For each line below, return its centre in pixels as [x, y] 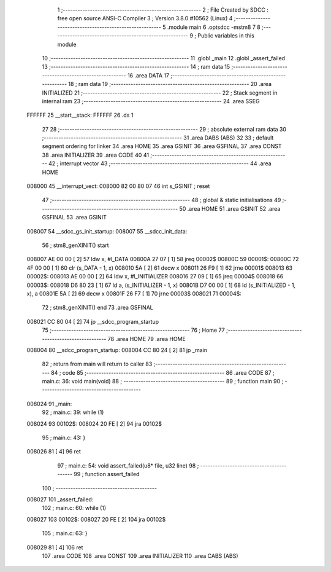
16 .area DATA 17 [148, 75]
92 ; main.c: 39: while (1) [73, 412]
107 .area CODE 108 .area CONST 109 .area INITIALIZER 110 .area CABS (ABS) [140, 555]
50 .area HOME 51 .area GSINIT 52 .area [230, 208]
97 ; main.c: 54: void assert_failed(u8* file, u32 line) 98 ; [128, 465]
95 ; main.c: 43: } [64, 438]
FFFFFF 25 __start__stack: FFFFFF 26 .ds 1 [80, 115]
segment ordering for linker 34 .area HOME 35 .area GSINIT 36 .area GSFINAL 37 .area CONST [162, 146]
